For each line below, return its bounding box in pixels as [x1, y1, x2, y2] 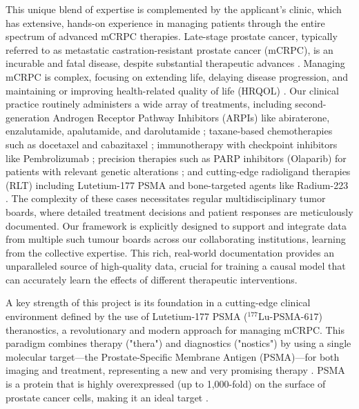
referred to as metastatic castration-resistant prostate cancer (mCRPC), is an [6, 42, 333, 57]
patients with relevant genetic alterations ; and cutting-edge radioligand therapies [6, 164, 351, 179]
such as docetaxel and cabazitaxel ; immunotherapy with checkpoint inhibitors [6, 137, 338, 151]
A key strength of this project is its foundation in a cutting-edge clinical [6, 295, 311, 310]
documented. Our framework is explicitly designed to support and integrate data [6, 218, 347, 232]
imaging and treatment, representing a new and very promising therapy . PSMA [6, 363, 345, 377]
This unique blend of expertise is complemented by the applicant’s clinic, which [6, 2, 342, 16]
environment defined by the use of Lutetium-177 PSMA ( [6, 309, 248, 323]
